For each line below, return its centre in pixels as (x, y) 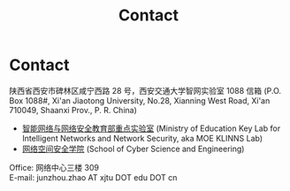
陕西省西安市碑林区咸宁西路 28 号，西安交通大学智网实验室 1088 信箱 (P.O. (145, 90)
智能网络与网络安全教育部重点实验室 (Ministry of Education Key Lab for (151, 128)
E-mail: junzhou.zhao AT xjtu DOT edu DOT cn (93, 177)
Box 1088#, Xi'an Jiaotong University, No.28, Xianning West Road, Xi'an (140, 100)
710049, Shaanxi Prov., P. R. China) (73, 110)
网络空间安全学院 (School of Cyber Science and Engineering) (133, 149)
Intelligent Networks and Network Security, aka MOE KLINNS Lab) (142, 138)
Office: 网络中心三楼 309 (54, 167)
